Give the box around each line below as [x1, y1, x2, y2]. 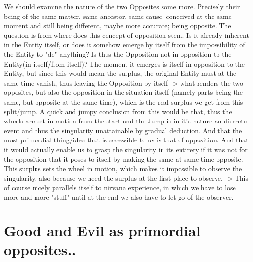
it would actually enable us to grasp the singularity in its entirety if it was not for [4, 144, 248, 154]
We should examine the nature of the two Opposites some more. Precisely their [4, 1, 240, 11]
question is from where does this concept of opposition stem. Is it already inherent [4, 30, 249, 40]
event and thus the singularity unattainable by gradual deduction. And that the [4, 125, 242, 135]
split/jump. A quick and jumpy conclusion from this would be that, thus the [4, 106, 232, 116]
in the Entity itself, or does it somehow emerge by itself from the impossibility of [4, 39, 245, 50]
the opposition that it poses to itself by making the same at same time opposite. [4, 154, 243, 164]
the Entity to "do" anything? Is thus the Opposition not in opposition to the [4, 49, 232, 59]
